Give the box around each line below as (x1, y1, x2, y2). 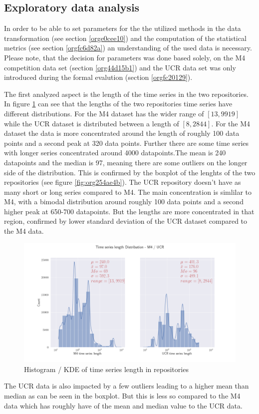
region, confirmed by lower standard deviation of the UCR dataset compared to (4, 216, 248, 226)
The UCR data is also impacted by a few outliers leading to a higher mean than (4, 381, 249, 391)
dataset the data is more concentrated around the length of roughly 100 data (4, 128, 240, 138)
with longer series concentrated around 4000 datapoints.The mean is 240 (4, 147, 226, 158)
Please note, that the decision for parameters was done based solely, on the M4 (4, 52, 246, 62)
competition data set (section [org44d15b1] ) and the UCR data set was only (4, 62, 236, 72)
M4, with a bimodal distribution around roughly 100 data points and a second (4, 196, 244, 207)
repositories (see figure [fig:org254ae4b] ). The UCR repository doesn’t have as (4, 177, 241, 187)
